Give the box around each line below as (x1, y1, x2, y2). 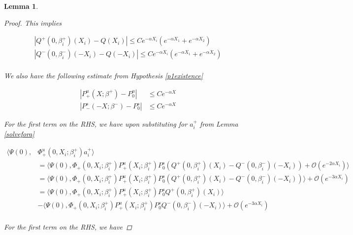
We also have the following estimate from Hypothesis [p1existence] (4, 70, 203, 81)
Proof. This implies (4, 17, 62, 28)
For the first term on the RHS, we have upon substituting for (4, 119, 188, 129)
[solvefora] (4, 129, 34, 139)
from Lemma (200, 119, 238, 129)
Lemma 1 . (4, 1, 38, 11)
